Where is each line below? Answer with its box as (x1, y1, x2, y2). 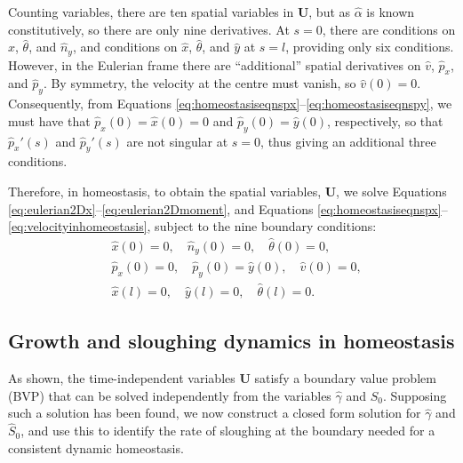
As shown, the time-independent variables (8, 369, 235, 387)
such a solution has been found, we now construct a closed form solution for (8, 403, 421, 422)
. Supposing (382, 386, 447, 404)
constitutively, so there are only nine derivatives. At (8, 20, 290, 38)
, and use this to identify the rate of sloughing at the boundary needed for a (20, 421, 435, 440)
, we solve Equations (336, 182, 447, 201)
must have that (8, 111, 91, 130)
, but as (308, 3, 351, 20)
